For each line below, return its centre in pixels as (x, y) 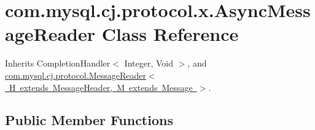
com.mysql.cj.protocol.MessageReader (76, 75)
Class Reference (170, 34)
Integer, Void (149, 63)
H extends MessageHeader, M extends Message (101, 87)
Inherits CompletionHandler (58, 63)
